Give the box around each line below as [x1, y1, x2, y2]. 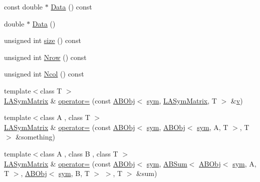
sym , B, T [59, 168, 90, 178]
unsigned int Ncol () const [4, 68, 84, 79]
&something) [16, 131, 55, 142]
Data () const [51, 1, 92, 11]
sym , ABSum [146, 158, 187, 168]
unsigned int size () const [4, 35, 81, 45]
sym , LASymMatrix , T [146, 95, 217, 105]
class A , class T [40, 112, 90, 122]
